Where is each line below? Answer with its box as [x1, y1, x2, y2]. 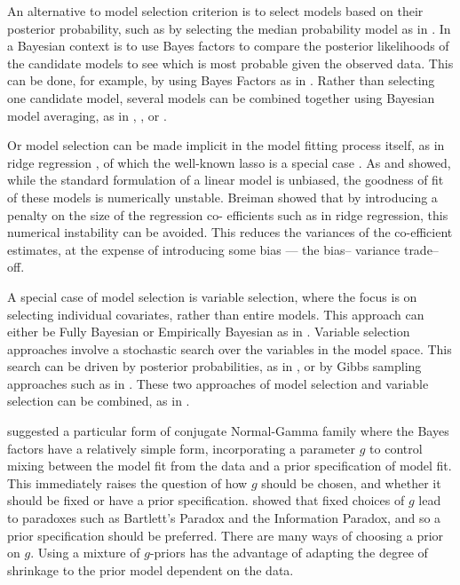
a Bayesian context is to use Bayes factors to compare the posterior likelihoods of [7, 36, 449, 55]
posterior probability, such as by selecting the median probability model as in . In [7, 19, 451, 37]
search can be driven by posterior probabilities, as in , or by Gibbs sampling [7, 357, 422, 376]
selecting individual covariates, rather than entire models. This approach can [7, 304, 424, 323]
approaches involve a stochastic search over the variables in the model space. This [7, 339, 452, 358]
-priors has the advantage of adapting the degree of [149, 543, 428, 562]
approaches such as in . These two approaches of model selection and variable [7, 374, 429, 392]
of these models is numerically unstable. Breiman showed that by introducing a [7, 187, 438, 206]
